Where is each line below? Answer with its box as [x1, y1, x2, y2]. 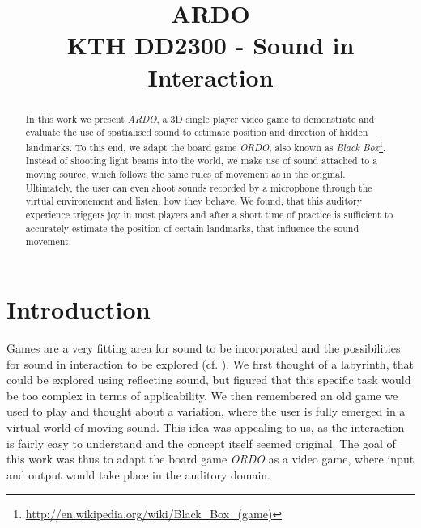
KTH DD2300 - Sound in [66, 28, 355, 61]
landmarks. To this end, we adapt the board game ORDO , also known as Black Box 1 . [25, 137, 386, 154]
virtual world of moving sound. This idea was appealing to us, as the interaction [6, 418, 405, 435]
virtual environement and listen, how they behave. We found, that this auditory [25, 194, 362, 208]
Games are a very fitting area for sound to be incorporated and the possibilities [6, 340, 401, 357]
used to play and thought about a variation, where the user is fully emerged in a [6, 403, 406, 420]
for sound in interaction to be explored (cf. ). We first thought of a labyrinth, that [6, 355, 414, 372]
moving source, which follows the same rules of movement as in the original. [25, 167, 346, 181]
